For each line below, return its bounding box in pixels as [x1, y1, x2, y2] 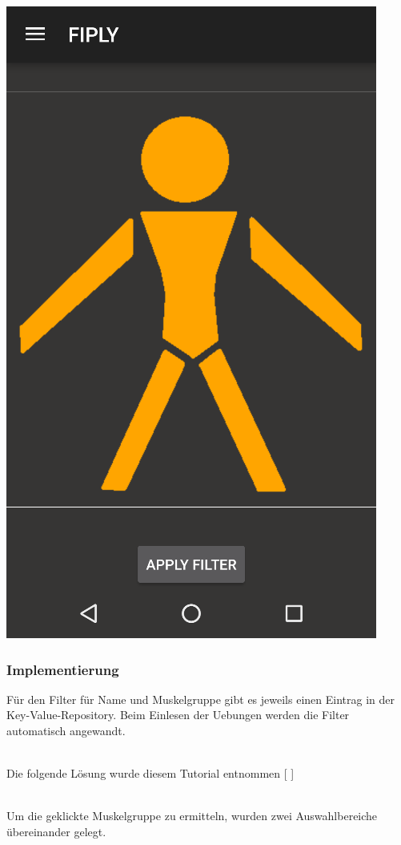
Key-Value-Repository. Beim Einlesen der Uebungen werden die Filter [6, 706, 350, 723]
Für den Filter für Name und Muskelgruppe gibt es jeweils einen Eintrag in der [6, 690, 395, 707]
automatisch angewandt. [6, 722, 126, 738]
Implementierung [6, 659, 119, 679]
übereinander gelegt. [6, 823, 106, 839]
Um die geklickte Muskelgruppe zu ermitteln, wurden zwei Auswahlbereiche [6, 807, 378, 824]
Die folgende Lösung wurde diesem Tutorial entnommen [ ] [6, 765, 295, 782]
